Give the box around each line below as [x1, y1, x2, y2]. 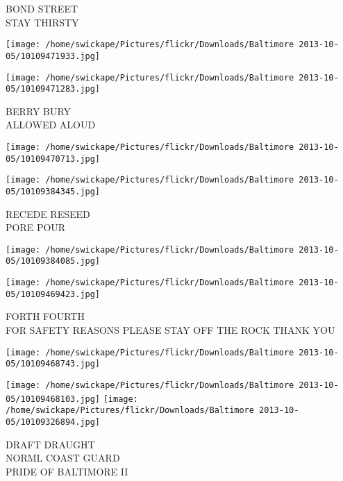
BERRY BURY [6, 103, 72, 118]
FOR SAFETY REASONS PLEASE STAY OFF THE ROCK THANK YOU [6, 323, 335, 337]
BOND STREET [6, 1, 78, 15]
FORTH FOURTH [6, 309, 85, 323]
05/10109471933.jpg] [6, 51, 101, 61]
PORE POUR [6, 220, 66, 235]
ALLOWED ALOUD [6, 117, 96, 132]
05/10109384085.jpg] [6, 256, 101, 267]
